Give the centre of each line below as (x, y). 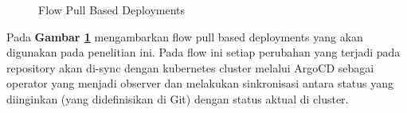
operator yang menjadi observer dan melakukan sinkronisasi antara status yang (200, 83)
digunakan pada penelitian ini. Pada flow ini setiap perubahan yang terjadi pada (203, 52)
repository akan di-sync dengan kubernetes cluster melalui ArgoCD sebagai (190, 67)
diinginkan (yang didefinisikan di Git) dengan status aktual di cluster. (178, 98)
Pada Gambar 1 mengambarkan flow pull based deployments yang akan (185, 36)
